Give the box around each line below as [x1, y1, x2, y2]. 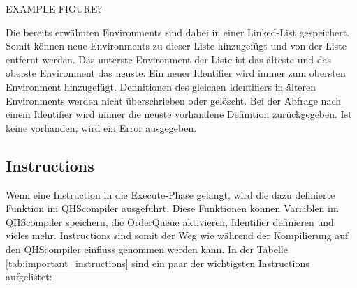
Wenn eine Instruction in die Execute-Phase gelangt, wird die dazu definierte [6, 187, 335, 202]
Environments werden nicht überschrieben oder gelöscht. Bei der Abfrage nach [6, 93, 342, 107]
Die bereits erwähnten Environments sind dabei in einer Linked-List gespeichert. [6, 24, 350, 39]
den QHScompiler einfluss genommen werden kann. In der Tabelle [6, 241, 288, 256]
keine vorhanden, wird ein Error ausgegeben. [6, 120, 197, 135]
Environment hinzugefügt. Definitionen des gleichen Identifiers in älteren [6, 79, 316, 93]
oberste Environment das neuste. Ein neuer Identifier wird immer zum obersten [6, 66, 346, 80]
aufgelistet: [6, 269, 52, 284]
